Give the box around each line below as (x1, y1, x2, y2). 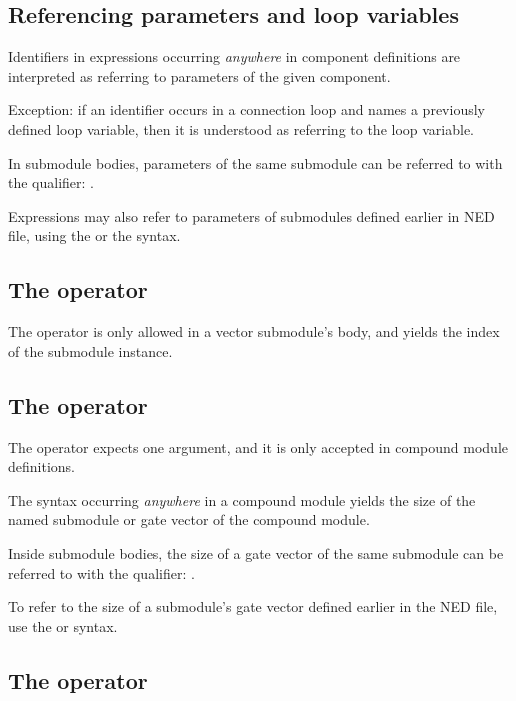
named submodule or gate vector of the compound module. (8, 509, 370, 530)
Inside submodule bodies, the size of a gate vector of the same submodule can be (8, 542, 504, 563)
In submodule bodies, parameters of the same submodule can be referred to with (8, 152, 503, 173)
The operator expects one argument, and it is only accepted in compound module (8, 436, 508, 457)
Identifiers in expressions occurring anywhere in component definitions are (8, 46, 461, 67)
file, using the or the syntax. (8, 225, 181, 246)
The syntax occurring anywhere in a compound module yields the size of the (8, 489, 476, 510)
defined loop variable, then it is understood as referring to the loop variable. (8, 118, 475, 139)
